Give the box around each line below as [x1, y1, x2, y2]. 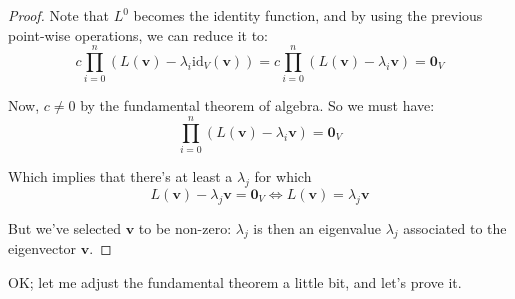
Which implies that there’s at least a [8, 166, 233, 187]
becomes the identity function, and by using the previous [133, 5, 483, 25]
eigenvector [8, 238, 77, 259]
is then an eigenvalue [253, 217, 381, 238]
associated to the [403, 217, 507, 238]
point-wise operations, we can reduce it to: [8, 24, 268, 45]
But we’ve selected [8, 217, 122, 238]
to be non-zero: [138, 217, 232, 238]
